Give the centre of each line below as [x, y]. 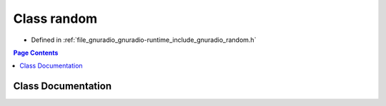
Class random [55, 18]
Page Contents [36, 53]
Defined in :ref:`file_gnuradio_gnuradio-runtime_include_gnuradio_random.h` [144, 40]
